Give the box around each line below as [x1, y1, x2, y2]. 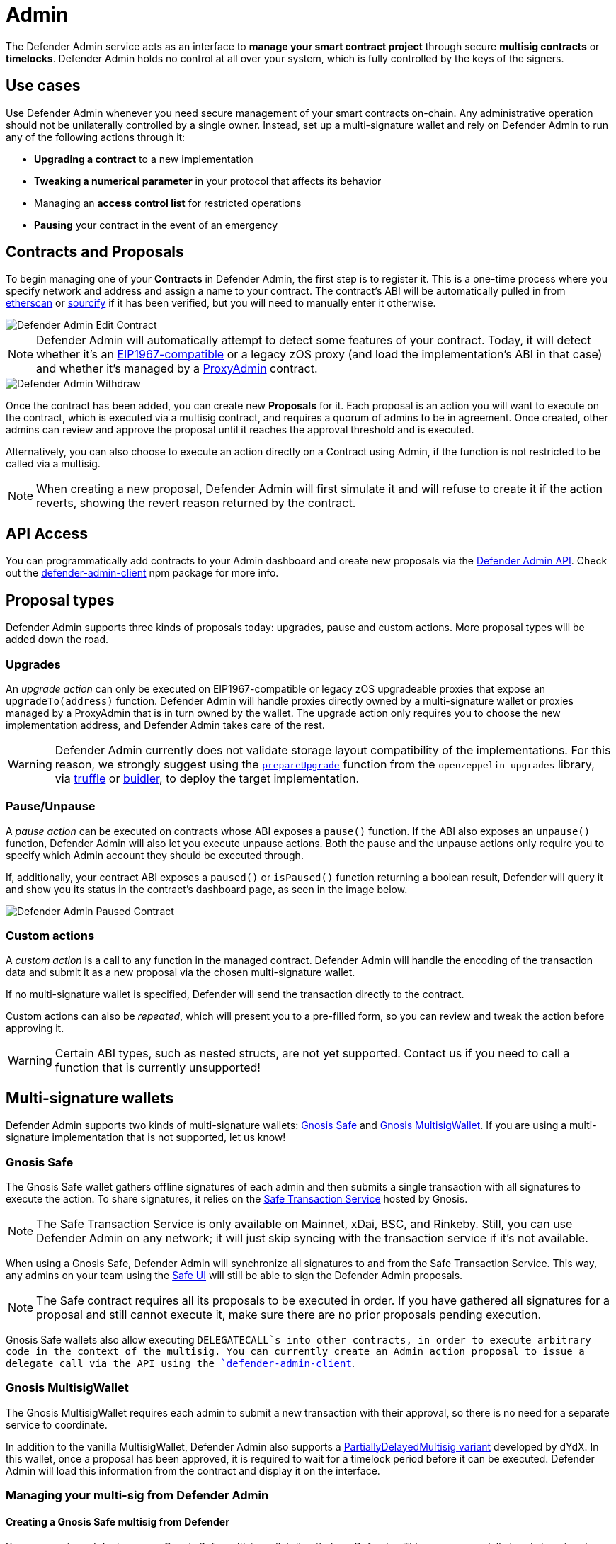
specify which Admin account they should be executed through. [6, 848, 304, 861]
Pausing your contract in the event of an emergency [34, 218, 278, 231]
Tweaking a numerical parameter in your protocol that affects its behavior [34, 174, 382, 187]
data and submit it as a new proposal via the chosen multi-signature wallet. [6, 966, 355, 979]
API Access [6, 524, 89, 543]
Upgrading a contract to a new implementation [34, 152, 253, 165]
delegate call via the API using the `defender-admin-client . [6, 1356, 355, 1369]
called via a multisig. [6, 458, 101, 470]
